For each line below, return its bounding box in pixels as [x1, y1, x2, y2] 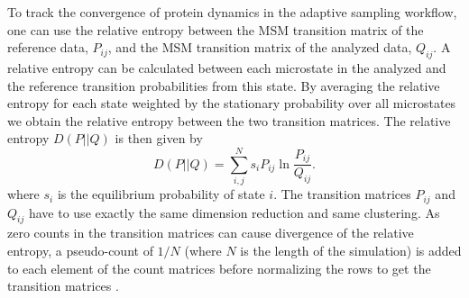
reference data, [7, 38, 88, 57]
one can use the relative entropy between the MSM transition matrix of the [7, 20, 424, 39]
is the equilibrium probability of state [57, 185, 265, 203]
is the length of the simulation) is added [240, 240, 462, 259]
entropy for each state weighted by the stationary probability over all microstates [7, 94, 456, 113]
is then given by [115, 129, 203, 148]
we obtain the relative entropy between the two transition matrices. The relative [7, 111, 451, 130]
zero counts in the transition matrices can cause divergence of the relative [7, 223, 414, 242]
